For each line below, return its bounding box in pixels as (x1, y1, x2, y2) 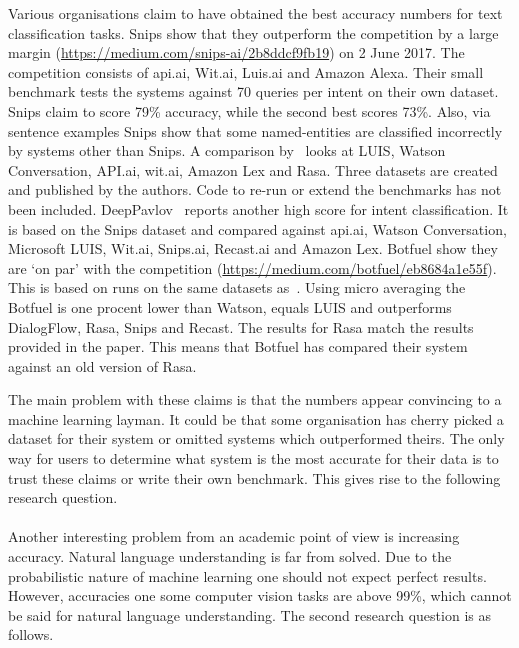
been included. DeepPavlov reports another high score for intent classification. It (8, 198, 509, 219)
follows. (8, 624, 54, 645)
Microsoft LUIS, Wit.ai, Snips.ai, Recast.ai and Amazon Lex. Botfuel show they (8, 238, 498, 259)
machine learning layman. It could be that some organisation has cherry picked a (8, 408, 504, 429)
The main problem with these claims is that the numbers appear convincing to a (8, 389, 502, 410)
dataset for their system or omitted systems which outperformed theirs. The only (8, 428, 505, 449)
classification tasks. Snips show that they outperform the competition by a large (8, 22, 499, 43)
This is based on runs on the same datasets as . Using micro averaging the (8, 277, 466, 298)
